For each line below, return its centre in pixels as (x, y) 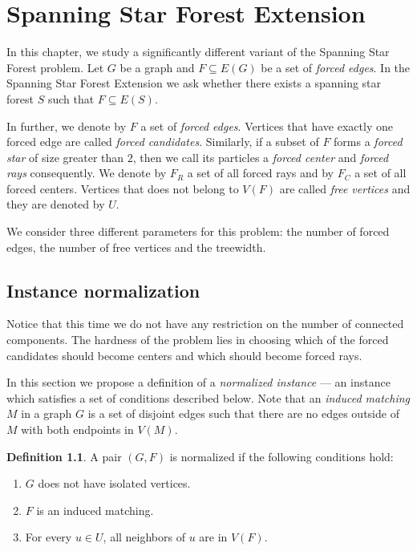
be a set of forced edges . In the (336, 67)
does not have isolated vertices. (114, 483)
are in (213, 537)
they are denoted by (56, 204)
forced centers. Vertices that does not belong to (123, 188)
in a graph (47, 413)
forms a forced (368, 142)
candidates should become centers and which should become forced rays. (184, 355)
